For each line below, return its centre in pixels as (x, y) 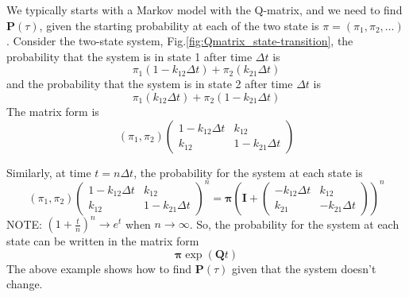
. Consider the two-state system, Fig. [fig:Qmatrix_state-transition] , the (180, 41)
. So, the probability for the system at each (294, 224)
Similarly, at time (49, 172)
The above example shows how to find (99, 268)
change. (25, 284)
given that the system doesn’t (304, 268)
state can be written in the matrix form (103, 241)
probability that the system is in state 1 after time (129, 56)
